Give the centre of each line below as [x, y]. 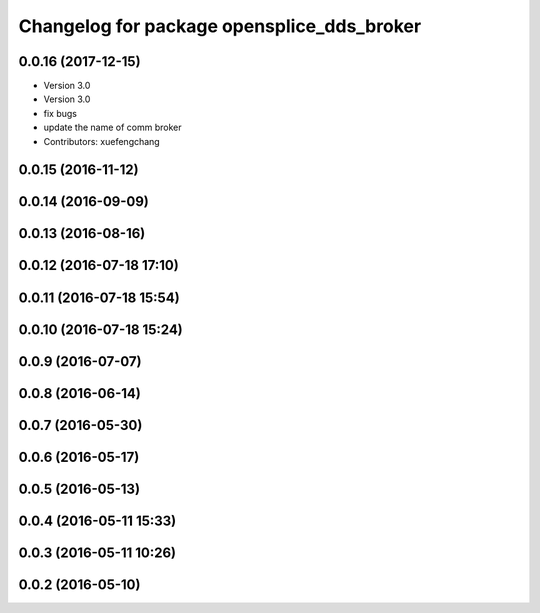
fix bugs [60, 113]
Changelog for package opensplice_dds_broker [220, 26]
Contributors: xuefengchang [101, 141]
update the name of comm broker [112, 127]
